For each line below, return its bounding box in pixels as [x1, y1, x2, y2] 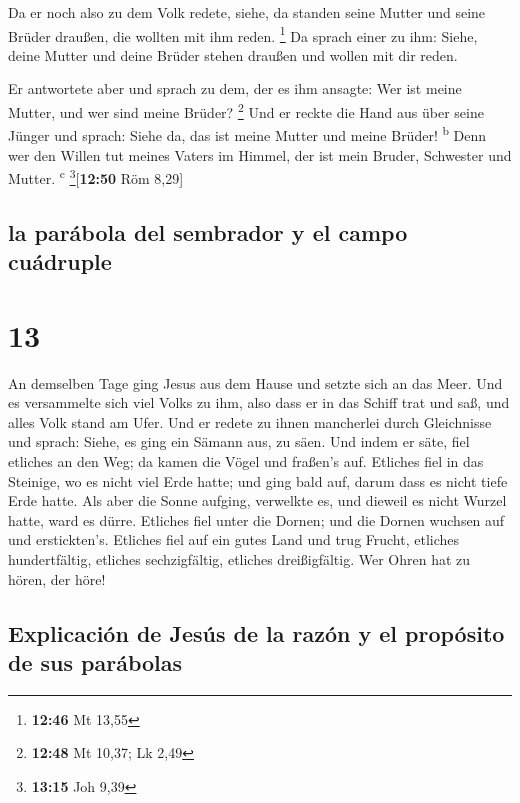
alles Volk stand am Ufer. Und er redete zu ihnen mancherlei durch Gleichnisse [8, 411, 492, 432]
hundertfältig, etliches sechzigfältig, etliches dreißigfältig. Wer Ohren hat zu [8, 549, 471, 570]
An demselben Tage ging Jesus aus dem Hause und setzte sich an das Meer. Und [8, 372, 503, 393]
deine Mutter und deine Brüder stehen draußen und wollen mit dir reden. [8, 44, 458, 65]
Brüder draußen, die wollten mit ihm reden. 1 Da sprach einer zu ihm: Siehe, [8, 22, 478, 46]
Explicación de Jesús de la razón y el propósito [8, 617, 505, 648]
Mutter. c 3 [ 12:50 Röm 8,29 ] [8, 165, 184, 188]
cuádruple [8, 246, 112, 277]
